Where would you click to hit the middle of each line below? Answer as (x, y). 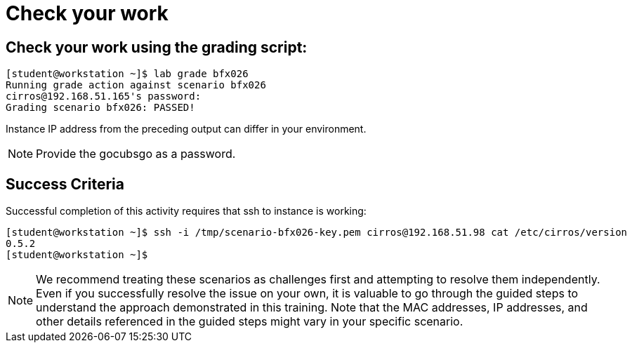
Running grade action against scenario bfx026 (136, 85)
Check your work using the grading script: (157, 47)
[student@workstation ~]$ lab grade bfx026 (127, 74)
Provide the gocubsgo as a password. (136, 154)
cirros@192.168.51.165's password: (104, 96)
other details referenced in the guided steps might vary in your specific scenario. (250, 322)
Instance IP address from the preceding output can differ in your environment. (186, 129)
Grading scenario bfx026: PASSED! (100, 108)
